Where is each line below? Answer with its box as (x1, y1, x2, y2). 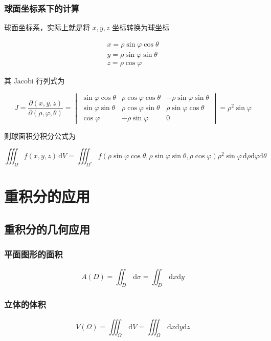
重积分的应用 (4, 186, 91, 207)
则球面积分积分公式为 (4, 130, 76, 141)
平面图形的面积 (4, 248, 63, 261)
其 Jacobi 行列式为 (4, 75, 65, 86)
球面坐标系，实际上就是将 (4, 22, 90, 33)
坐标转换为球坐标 (112, 22, 170, 33)
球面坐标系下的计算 (4, 2, 80, 14)
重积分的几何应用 (4, 221, 90, 237)
